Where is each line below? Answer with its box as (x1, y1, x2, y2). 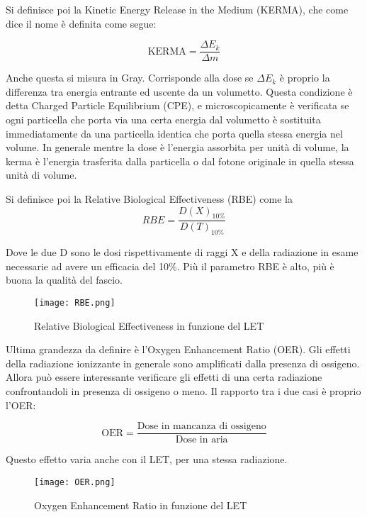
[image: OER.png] (34, 477, 115, 487)
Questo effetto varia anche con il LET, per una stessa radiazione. (6, 452, 288, 467)
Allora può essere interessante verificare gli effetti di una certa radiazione (6, 369, 322, 384)
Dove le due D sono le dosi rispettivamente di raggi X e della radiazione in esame (6, 245, 358, 260)
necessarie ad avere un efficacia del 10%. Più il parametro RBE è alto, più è (6, 258, 334, 273)
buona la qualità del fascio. (6, 272, 123, 287)
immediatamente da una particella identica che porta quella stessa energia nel (6, 126, 343, 140)
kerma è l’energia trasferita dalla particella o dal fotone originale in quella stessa (6, 153, 354, 168)
